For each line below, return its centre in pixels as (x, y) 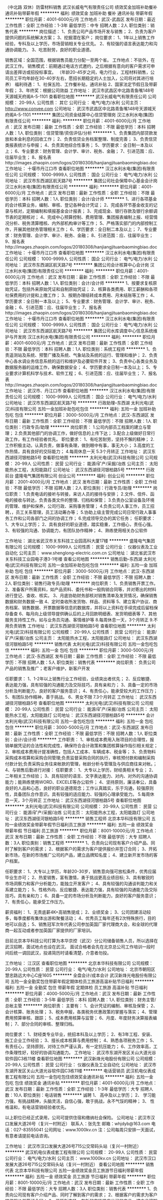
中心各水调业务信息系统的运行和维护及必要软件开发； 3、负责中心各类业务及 (81, 361)
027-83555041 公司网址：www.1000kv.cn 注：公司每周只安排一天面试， (85, 1130)
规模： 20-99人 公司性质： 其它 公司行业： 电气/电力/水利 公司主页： (74, 103)
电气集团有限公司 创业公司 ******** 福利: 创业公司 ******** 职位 (89, 476)
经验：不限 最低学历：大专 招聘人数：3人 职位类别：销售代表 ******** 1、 (79, 1189)
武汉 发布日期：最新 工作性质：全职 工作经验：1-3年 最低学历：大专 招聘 (77, 1089)
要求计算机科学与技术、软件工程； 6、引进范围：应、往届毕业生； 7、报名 (83, 373)
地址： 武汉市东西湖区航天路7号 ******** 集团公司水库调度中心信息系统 (81, 331)
